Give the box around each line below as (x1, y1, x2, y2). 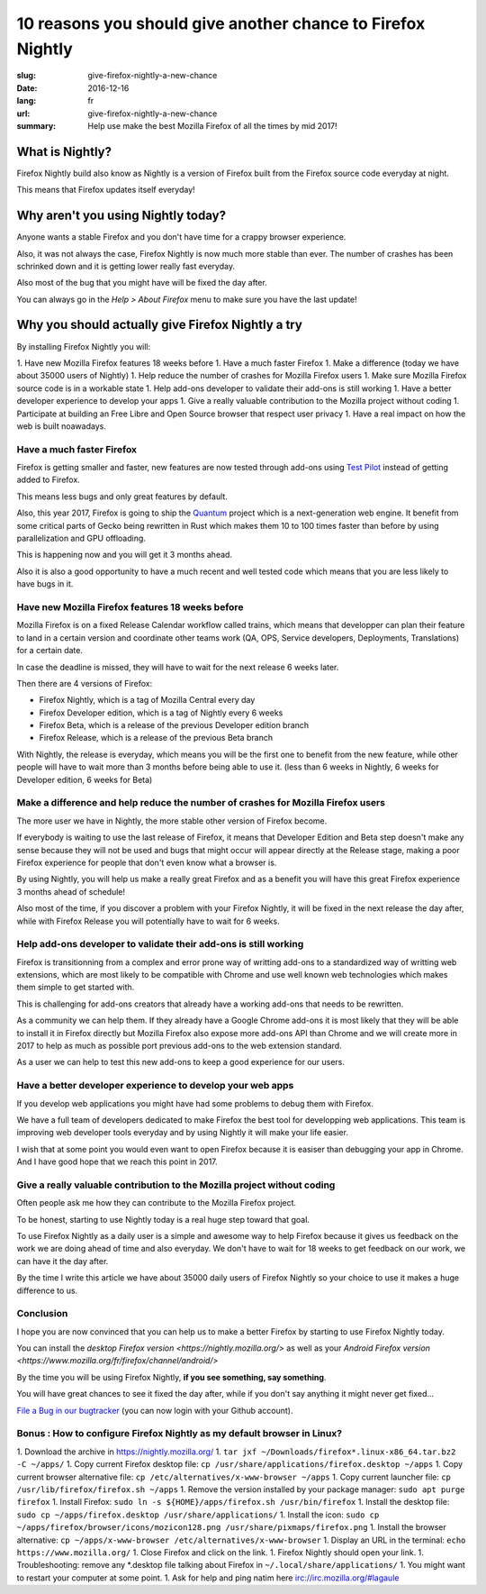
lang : (16, 96, 37, 106)
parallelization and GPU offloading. (16, 533, 146, 544)
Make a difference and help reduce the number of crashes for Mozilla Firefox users (16, 797, 386, 809)
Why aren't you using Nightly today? (16, 208, 227, 223)
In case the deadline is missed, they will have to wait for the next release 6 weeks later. (16, 661, 339, 672)
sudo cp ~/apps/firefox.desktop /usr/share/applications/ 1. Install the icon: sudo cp (16, 1509, 380, 1520)
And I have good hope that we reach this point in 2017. (16, 1156, 218, 1167)
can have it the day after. (16, 1255, 109, 1266)
